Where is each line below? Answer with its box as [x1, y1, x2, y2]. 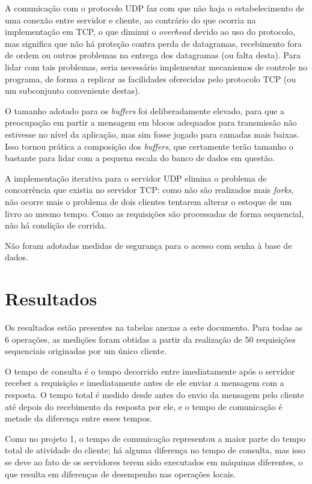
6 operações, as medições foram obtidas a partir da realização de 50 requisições [5, 332, 296, 345]
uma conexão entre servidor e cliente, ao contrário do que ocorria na [5, 13, 256, 26]
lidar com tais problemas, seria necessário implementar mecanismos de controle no [5, 60, 308, 73]
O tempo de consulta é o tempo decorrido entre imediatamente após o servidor [5, 364, 295, 377]
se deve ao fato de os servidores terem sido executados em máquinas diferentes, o [5, 455, 303, 468]
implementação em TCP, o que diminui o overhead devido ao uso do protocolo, [5, 25, 295, 38]
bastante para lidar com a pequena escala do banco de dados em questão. [5, 152, 275, 164]
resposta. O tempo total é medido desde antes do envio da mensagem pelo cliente [5, 388, 304, 400]
